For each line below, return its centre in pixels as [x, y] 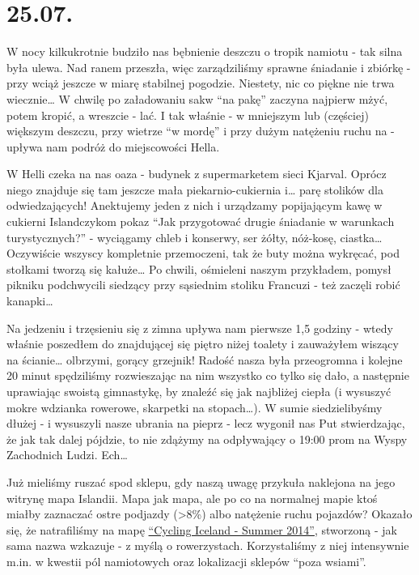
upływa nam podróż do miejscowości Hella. [113, 146]
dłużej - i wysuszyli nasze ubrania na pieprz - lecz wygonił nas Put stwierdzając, [206, 423]
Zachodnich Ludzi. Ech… [67, 455]
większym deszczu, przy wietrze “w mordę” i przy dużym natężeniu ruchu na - [201, 131]
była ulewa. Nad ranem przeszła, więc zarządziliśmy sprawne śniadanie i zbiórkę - [209, 67]
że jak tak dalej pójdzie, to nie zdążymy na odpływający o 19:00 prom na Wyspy [207, 439]
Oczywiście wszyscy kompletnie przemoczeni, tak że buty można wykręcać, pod [203, 253]
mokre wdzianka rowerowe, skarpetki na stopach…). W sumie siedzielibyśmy [195, 407]
